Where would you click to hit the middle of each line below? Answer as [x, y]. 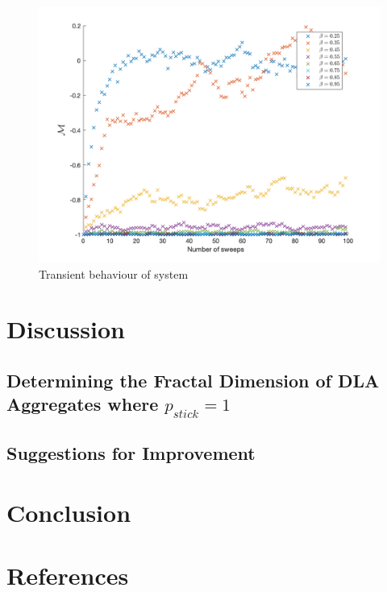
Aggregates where [83, 404]
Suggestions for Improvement [131, 452]
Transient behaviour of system [114, 273]
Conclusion [69, 512]
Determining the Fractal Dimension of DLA [193, 380]
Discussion [66, 329]
